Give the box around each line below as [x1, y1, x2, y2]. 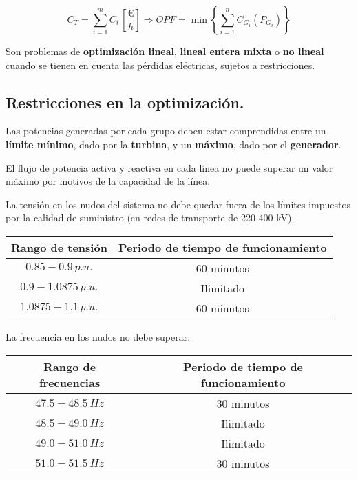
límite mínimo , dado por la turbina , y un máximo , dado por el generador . [6, 137, 341, 151]
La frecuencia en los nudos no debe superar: [6, 329, 191, 343]
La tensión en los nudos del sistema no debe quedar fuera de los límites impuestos [6, 197, 351, 211]
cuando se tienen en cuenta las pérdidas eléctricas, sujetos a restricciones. [6, 57, 315, 72]
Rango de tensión [11, 239, 107, 255]
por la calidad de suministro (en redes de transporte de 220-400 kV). [6, 210, 295, 225]
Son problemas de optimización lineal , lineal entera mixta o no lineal [6, 44, 324, 58]
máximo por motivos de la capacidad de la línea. [6, 174, 211, 188]
